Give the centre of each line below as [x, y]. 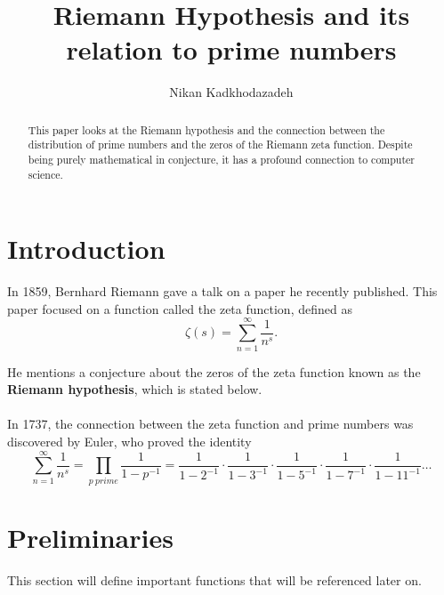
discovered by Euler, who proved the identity [129, 441]
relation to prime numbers [231, 49]
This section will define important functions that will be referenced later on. [214, 579]
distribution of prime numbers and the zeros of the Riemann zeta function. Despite [220, 145]
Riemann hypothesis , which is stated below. [135, 389]
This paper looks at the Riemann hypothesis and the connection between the [206, 129]
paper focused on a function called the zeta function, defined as [180, 308]
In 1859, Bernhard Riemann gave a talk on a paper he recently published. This [222, 291]
